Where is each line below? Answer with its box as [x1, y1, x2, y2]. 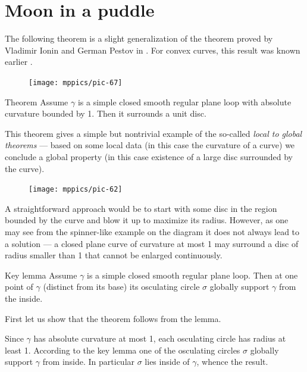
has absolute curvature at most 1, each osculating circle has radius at [33, 332, 286, 345]
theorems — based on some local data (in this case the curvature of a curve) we [5, 139, 295, 151]
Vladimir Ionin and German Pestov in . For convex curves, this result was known [5, 43, 300, 56]
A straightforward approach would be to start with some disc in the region [5, 202, 277, 214]
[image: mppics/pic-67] [29, 78, 123, 87]
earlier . [5, 55, 33, 68]
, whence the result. [196, 355, 268, 368]
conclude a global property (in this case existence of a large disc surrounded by [5, 150, 293, 162]
